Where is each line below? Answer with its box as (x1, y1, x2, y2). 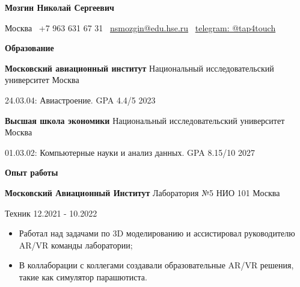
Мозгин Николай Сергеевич (5, 1, 114, 13)
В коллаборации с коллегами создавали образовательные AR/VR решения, (19, 259, 294, 271)
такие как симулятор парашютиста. (19, 270, 147, 283)
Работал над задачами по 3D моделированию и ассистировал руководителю (19, 227, 295, 239)
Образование (5, 42, 54, 54)
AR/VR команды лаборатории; (19, 238, 133, 251)
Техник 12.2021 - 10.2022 (5, 206, 97, 219)
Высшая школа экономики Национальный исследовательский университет (5, 114, 285, 126)
